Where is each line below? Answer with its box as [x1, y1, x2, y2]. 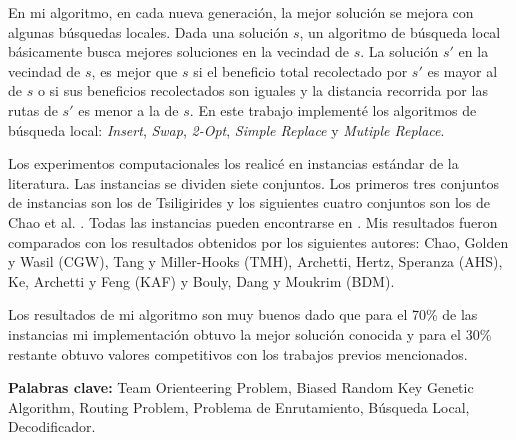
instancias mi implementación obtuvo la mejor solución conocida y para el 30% [8, 323, 492, 344]
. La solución [360, 41, 439, 62]
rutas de [8, 99, 58, 120]
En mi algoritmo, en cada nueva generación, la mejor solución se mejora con [8, 2, 474, 22]
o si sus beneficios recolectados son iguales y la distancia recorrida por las [37, 80, 488, 101]
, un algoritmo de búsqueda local [299, 21, 501, 42]
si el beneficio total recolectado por [193, 60, 408, 81]
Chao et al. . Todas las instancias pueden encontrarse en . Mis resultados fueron [8, 211, 498, 232]
